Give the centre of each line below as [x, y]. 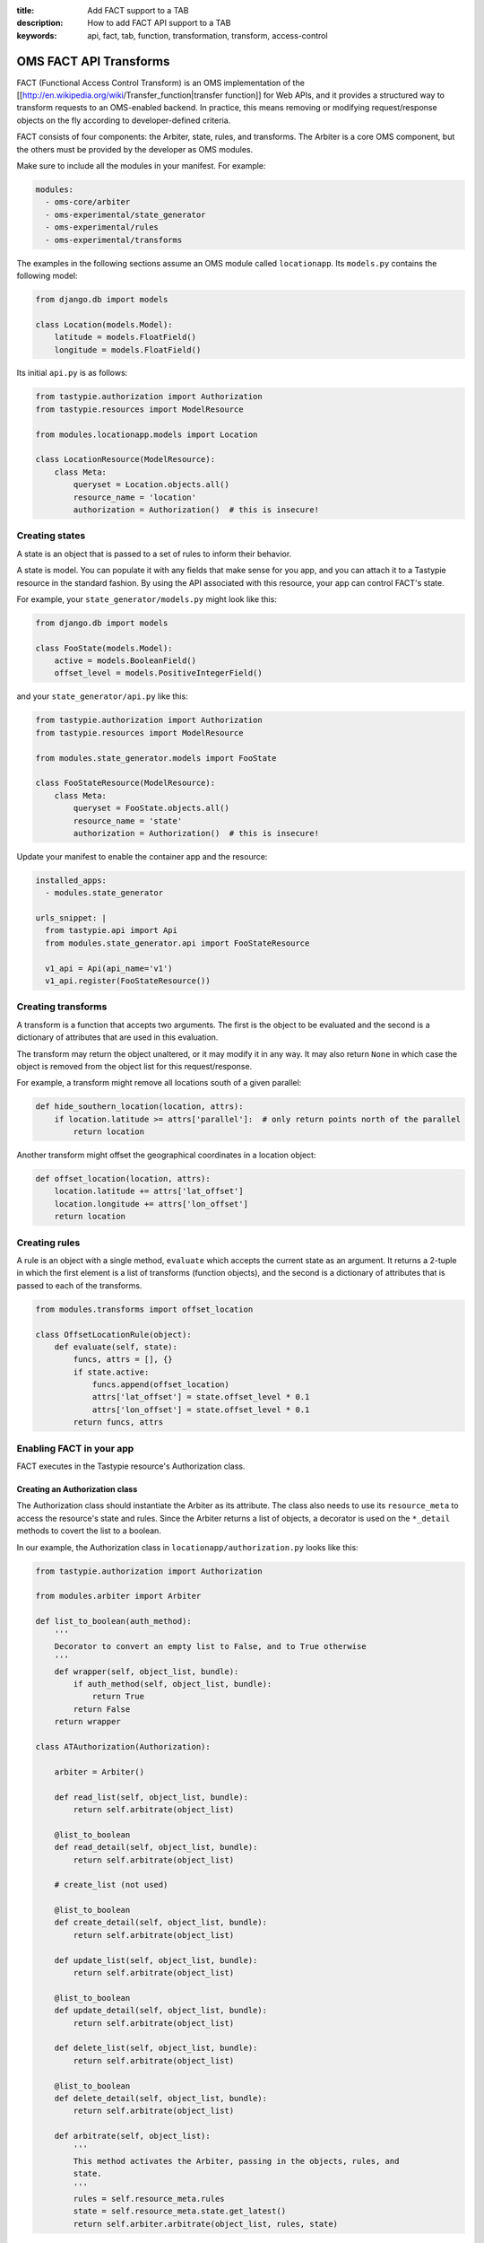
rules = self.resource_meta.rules [149, 2199]
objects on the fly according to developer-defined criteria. [124, 120]
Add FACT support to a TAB [138, 10]
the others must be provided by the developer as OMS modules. [135, 149]
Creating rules [48, 1243]
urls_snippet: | [71, 918]
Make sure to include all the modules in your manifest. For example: [141, 166]
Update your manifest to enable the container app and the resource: [142, 856]
